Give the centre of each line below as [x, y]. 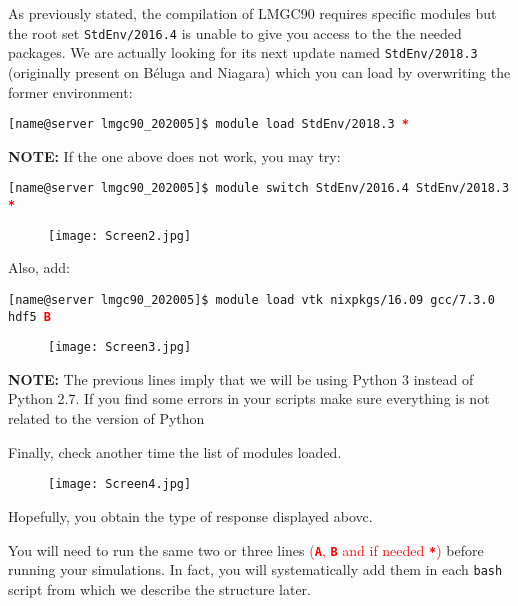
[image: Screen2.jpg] [120, 235]
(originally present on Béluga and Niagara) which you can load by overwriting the [259, 71]
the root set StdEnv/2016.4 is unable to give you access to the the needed [235, 32]
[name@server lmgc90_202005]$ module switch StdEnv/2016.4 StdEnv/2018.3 [259, 188]
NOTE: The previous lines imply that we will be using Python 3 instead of [241, 378]
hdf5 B [29, 316]
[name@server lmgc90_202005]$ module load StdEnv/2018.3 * [208, 124]
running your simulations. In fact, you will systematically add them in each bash [255, 569]
